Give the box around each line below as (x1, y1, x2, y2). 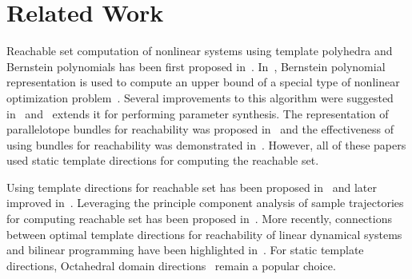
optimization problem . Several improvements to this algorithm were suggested (6, 89, 394, 106)
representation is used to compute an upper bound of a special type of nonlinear (6, 74, 400, 90)
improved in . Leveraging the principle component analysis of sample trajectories (6, 194, 404, 211)
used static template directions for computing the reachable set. (6, 152, 319, 169)
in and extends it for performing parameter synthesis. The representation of (6, 105, 389, 122)
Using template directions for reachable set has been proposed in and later (6, 178, 377, 195)
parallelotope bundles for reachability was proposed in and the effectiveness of (6, 121, 394, 138)
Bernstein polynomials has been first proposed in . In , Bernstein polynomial (6, 58, 386, 74)
